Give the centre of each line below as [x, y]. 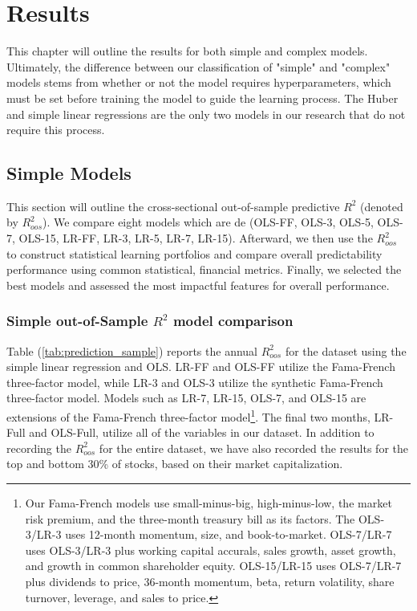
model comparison [233, 321]
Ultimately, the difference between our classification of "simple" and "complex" [198, 66]
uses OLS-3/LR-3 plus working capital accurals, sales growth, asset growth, [211, 550]
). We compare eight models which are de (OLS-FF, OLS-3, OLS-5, [208, 222]
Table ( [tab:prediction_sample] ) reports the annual [132, 350]
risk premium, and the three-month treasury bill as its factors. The [190, 518]
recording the [39, 448]
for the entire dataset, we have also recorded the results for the [253, 448]
